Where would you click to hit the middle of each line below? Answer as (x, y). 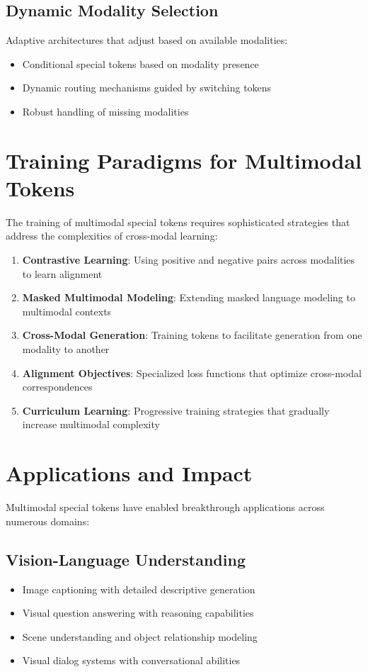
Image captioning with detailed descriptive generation (139, 589)
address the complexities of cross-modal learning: (112, 236)
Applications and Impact (129, 473)
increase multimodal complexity (91, 424)
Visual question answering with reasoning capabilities (138, 613)
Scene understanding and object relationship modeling (140, 636)
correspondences (57, 387)
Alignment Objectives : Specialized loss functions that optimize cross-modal (192, 373)
